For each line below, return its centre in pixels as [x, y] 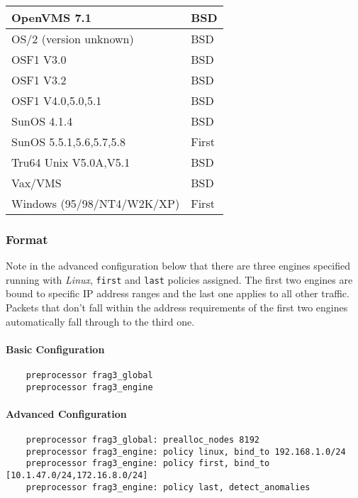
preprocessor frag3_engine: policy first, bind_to [148, 464]
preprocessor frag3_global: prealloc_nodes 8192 [142, 440]
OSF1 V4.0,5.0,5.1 [57, 100]
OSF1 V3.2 [39, 80]
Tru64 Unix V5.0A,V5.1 [71, 162]
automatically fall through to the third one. [100, 321]
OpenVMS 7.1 [51, 17]
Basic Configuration [55, 349]
